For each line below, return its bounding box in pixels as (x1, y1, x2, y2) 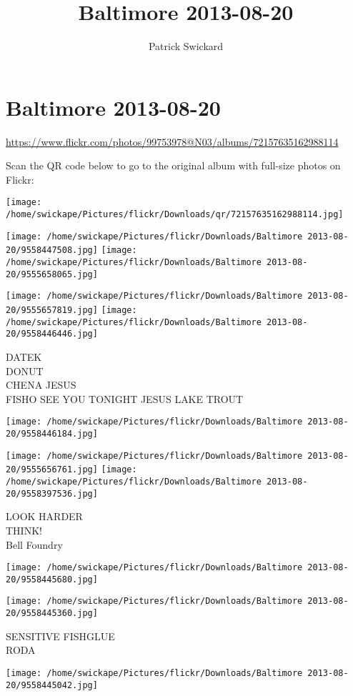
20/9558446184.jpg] (6, 429, 98, 439)
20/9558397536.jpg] (6, 488, 98, 499)
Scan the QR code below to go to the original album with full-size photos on (6, 158, 341, 173)
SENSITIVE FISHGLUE (6, 628, 115, 643)
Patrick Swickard (148, 39, 224, 54)
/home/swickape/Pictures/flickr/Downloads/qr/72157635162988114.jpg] (6, 209, 344, 220)
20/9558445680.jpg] (6, 574, 98, 585)
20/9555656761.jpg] (6, 464, 98, 475)
